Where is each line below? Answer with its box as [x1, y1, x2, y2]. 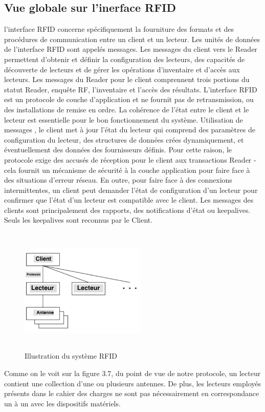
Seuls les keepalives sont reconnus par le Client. [4, 214, 153, 225]
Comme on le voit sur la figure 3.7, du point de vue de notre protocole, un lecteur [4, 368, 261, 379]
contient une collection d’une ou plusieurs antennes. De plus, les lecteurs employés [4, 378, 261, 388]
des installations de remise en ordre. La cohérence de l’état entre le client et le [4, 104, 249, 114]
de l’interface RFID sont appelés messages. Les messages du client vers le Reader [4, 44, 257, 54]
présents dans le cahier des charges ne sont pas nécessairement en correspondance [4, 388, 259, 399]
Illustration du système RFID [25, 350, 117, 361]
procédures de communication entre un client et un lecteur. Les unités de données [4, 33, 260, 44]
